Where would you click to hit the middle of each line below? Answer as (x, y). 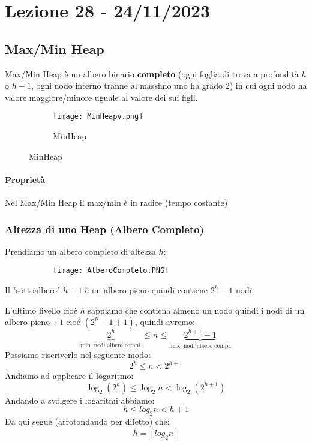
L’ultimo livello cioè (41, 310)
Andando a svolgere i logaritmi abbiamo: (80, 400)
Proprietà (25, 179)
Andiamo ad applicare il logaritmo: (69, 376)
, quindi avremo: (165, 322)
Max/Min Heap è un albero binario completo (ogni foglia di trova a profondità (152, 73)
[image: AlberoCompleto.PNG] (111, 271)
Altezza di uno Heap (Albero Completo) (104, 229)
